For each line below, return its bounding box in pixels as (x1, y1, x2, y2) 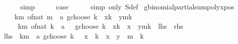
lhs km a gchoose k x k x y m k (4, 30, 144, 41)
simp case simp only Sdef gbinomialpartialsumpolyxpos (20, 1, 234, 11)
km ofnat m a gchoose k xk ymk (14, 11, 132, 21)
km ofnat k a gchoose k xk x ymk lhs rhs (18, 21, 183, 31)
